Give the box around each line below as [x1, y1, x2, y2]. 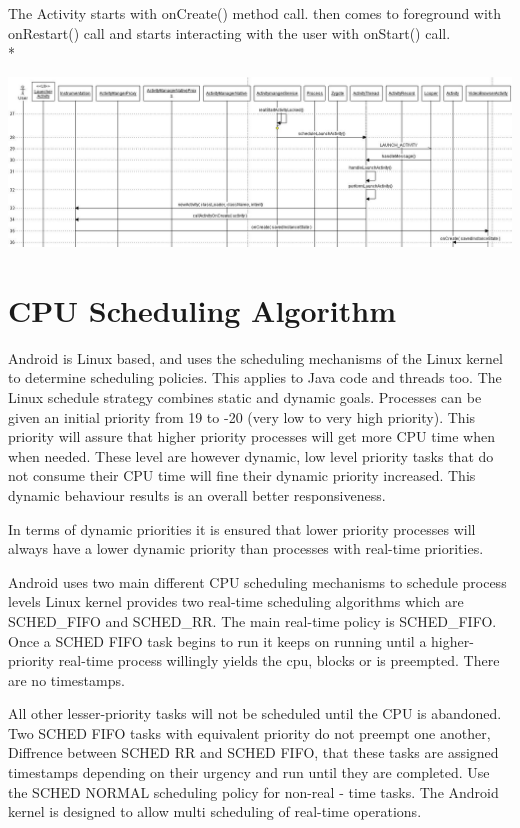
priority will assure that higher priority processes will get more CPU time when [8, 426, 495, 447]
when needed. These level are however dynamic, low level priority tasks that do [8, 445, 494, 466]
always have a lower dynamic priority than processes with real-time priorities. [8, 538, 484, 559]
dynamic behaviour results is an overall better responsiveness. [8, 484, 386, 505]
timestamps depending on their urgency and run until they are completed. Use [8, 762, 490, 783]
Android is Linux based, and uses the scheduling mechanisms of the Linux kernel [8, 347, 503, 368]
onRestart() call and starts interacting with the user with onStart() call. [8, 22, 451, 43]
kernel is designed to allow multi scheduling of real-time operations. [8, 801, 422, 822]
